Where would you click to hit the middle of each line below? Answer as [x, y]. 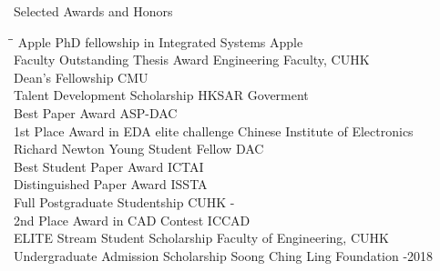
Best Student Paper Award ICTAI [109, 166]
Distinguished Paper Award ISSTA [111, 184]
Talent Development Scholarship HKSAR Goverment [161, 95]
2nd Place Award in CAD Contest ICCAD [132, 220]
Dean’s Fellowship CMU [81, 77]
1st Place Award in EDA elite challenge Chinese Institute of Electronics [214, 130]
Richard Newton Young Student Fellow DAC [139, 149]
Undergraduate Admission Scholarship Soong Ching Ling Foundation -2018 [224, 255]
